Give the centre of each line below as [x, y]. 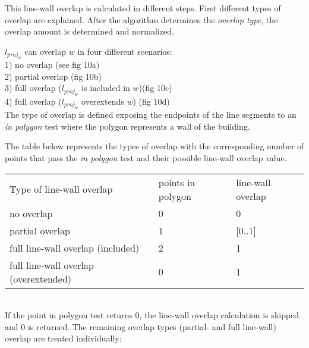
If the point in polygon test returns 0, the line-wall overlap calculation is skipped [152, 315]
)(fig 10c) [155, 88]
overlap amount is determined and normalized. [89, 31]
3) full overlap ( [33, 88]
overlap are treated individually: [63, 338]
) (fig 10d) [151, 101]
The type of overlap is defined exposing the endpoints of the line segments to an [151, 115]
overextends [103, 101]
